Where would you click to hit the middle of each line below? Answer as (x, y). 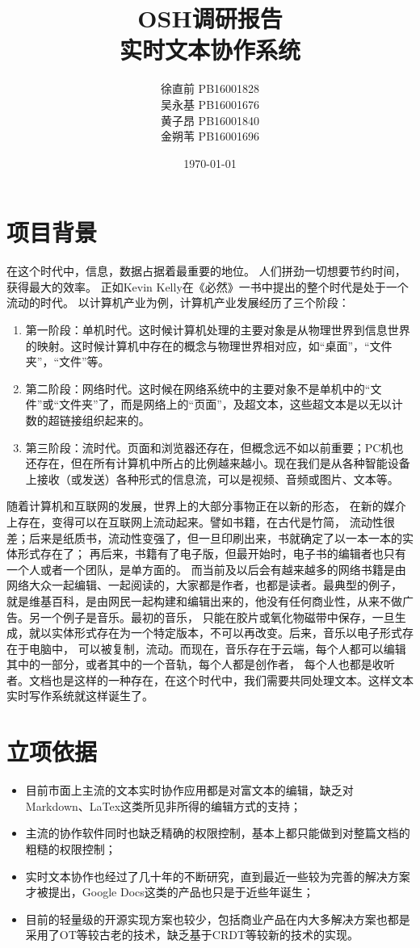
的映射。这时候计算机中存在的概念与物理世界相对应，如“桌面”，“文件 (209, 345)
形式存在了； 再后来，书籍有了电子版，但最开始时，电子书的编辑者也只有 (212, 554)
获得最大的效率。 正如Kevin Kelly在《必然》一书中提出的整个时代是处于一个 (208, 286)
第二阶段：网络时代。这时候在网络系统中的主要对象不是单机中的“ (198, 388)
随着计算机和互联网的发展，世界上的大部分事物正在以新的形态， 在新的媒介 (206, 506)
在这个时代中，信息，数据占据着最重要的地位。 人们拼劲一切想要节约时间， (206, 271)
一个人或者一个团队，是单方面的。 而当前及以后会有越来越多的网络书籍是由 (206, 569)
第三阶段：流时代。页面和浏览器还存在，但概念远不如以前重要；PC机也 (214, 447)
